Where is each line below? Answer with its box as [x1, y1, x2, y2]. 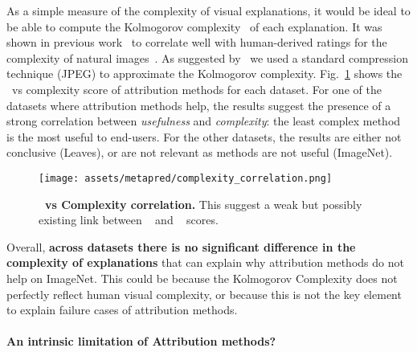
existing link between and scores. [39, 211, 219, 228]
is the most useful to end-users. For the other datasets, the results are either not [6, 128, 402, 145]
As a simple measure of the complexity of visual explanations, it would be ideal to [6, 2, 411, 18]
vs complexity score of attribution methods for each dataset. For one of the [11, 80, 382, 97]
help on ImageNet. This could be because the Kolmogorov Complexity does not [6, 269, 398, 286]
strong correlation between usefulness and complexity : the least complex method [6, 113, 401, 129]
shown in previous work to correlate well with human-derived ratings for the [6, 34, 387, 51]
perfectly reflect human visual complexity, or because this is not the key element [6, 285, 402, 302]
